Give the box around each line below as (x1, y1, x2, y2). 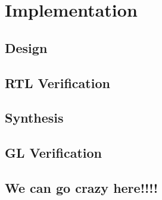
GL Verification (5, 143, 102, 162)
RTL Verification (5, 73, 110, 92)
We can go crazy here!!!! (5, 178, 158, 196)
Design (5, 38, 48, 57)
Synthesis (5, 108, 64, 127)
